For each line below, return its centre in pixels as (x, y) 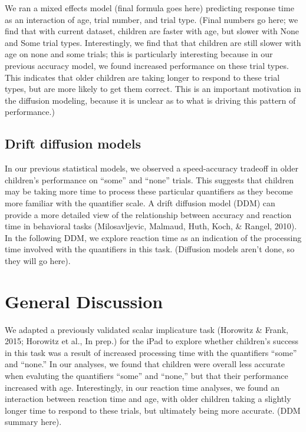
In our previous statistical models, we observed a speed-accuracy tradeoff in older (152, 168)
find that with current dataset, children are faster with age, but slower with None (152, 31)
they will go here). (38, 260)
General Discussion (84, 301)
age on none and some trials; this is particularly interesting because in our (139, 54)
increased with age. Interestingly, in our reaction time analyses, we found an (142, 387)
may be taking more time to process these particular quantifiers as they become (149, 191)
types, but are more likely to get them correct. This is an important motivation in (153, 89)
